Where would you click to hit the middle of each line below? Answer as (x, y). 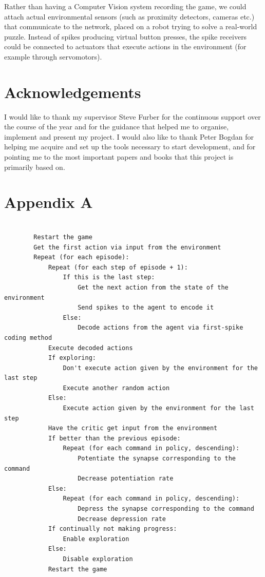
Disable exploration (98, 559)
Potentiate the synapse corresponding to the (157, 459)
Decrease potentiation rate (126, 479)
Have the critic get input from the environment (133, 428)
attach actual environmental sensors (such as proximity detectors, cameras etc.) (129, 16)
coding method (28, 338)
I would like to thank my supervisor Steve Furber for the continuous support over (132, 116)
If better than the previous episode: (114, 438)
